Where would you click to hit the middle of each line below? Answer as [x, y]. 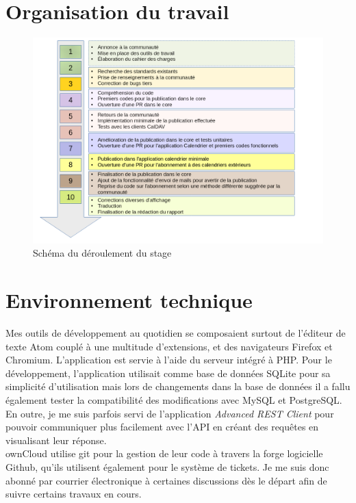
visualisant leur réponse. [56, 440]
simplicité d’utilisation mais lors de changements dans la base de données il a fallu [178, 386]
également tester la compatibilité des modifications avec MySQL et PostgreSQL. [174, 400]
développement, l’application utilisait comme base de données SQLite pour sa [168, 373]
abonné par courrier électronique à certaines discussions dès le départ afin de [166, 480]
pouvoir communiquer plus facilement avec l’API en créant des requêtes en [162, 427]
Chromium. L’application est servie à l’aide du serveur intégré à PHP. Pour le [169, 360]
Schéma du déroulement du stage [102, 253]
